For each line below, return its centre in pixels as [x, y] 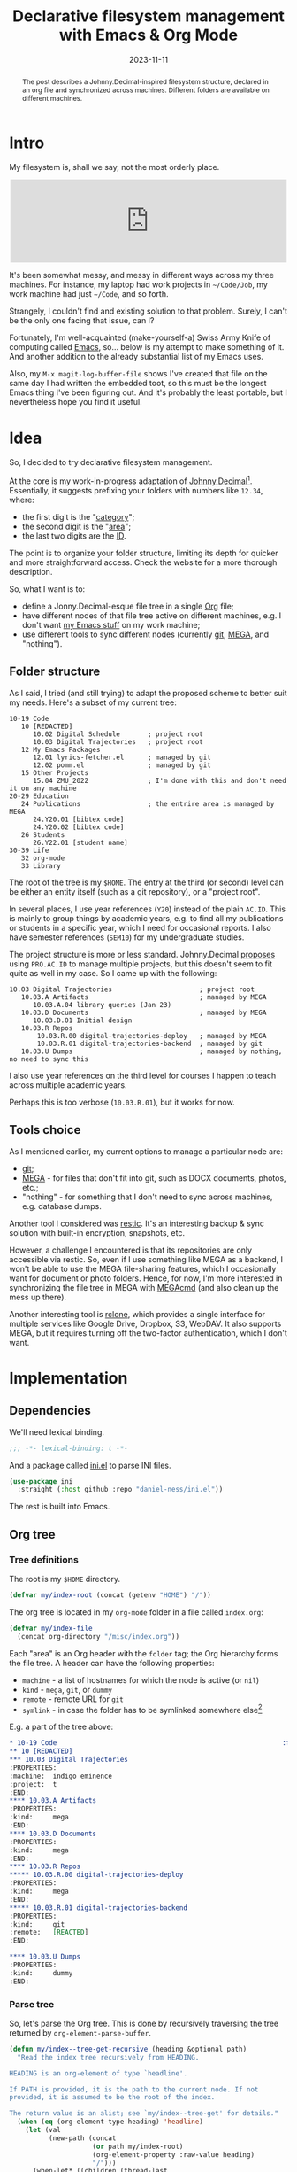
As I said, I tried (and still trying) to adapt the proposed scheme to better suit [148, 693]
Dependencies [50, 1411]
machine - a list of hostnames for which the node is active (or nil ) [141, 1679]
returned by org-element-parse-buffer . [80, 2032]
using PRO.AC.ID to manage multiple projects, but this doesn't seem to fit [141, 964]
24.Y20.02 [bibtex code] [78, 827]
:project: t [33, 1784]
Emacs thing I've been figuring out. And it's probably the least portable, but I [148, 392]
